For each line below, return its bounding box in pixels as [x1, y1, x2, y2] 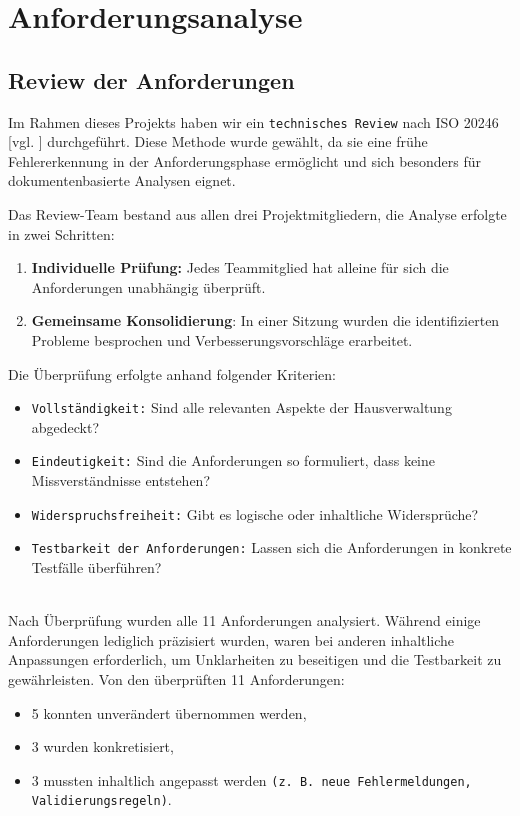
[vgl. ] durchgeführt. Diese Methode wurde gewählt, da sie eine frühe [8, 131, 428, 152]
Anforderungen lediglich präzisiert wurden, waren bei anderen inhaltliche [8, 629, 455, 650]
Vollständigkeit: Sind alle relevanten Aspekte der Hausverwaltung [31, 397, 452, 418]
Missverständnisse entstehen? [31, 470, 211, 491]
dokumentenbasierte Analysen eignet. [8, 170, 236, 191]
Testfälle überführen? [31, 556, 162, 577]
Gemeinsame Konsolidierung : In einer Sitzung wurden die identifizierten [31, 310, 500, 331]
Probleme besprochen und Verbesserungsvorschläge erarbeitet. [31, 329, 413, 350]
